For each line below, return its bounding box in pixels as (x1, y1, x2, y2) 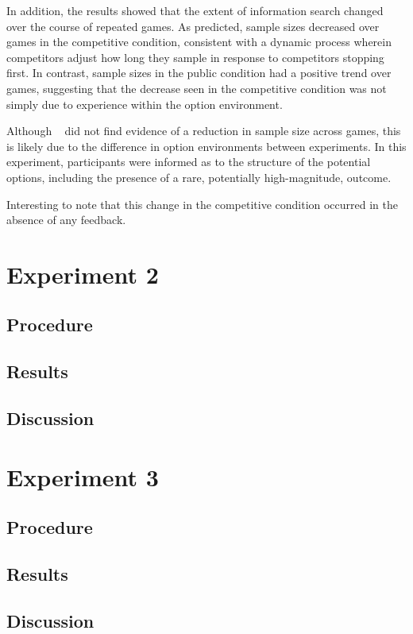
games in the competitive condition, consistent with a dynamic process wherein (6, 33, 392, 50)
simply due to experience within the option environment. (6, 95, 283, 112)
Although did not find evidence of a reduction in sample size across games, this (6, 122, 401, 139)
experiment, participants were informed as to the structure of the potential (6, 153, 371, 170)
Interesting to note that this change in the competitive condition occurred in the (6, 195, 398, 212)
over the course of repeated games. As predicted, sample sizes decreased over (6, 17, 380, 34)
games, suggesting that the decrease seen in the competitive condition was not (6, 79, 387, 96)
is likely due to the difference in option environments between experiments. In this (6, 137, 407, 154)
